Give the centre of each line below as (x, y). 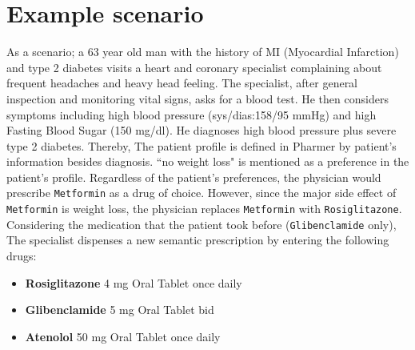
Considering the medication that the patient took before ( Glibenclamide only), (202, 224)
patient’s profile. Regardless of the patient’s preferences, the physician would (194, 177)
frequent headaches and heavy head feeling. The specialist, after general (182, 83)
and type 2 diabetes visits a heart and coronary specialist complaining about (194, 67)
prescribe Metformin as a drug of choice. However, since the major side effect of (202, 193)
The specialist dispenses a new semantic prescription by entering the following (198, 240)
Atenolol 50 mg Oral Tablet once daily (123, 336)
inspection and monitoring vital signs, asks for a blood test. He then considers (198, 98)
